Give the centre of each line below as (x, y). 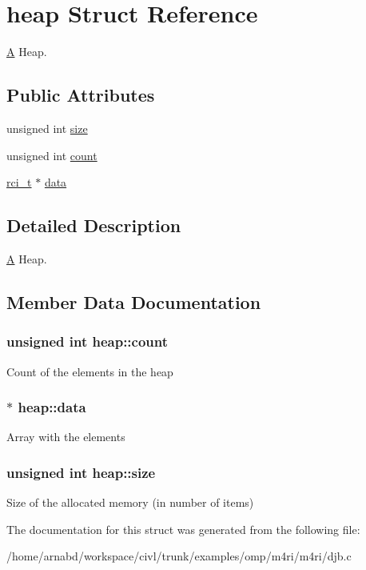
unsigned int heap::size (81, 472)
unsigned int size (47, 128)
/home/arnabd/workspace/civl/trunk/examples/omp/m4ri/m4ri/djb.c (179, 556)
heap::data (52, 407)
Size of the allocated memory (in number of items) (130, 502)
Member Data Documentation (134, 301)
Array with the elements (66, 437)
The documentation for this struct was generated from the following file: (183, 529)
